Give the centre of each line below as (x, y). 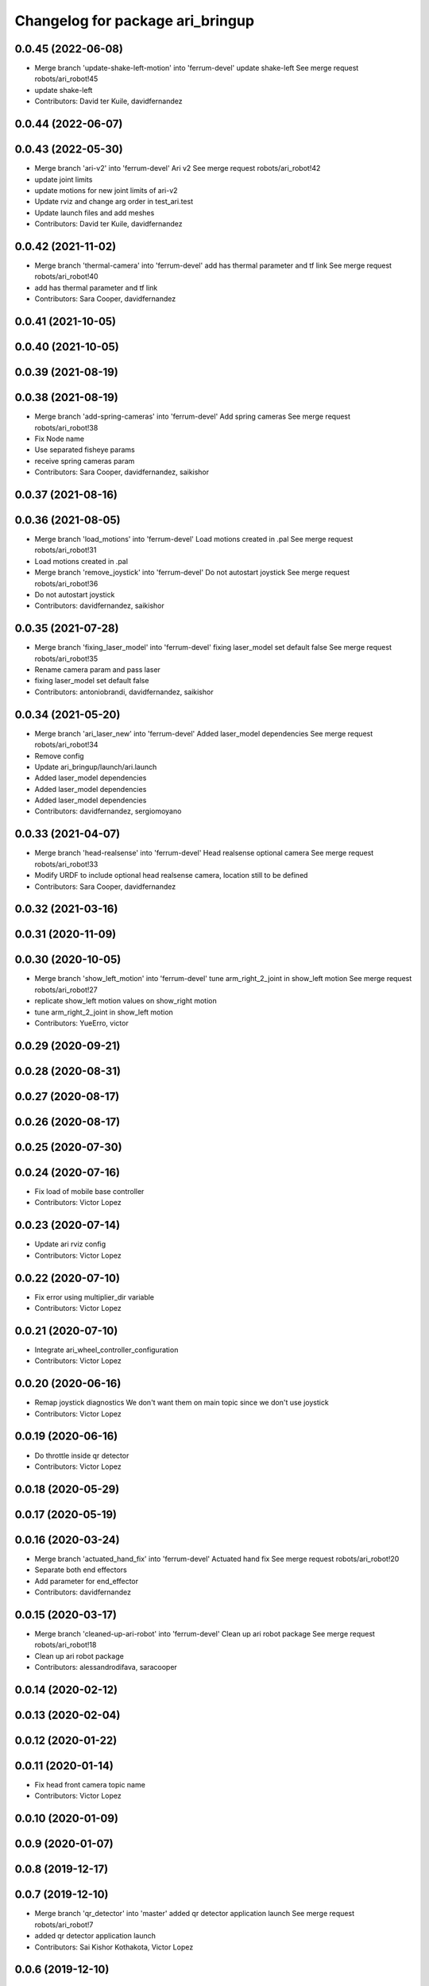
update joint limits (64, 180)
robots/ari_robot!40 (66, 276)
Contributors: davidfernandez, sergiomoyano (108, 811)
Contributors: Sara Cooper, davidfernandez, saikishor (122, 472)
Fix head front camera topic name (90, 1785)
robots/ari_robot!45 (66, 79)
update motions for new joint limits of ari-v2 (106, 190)
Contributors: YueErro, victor (81, 1023)
